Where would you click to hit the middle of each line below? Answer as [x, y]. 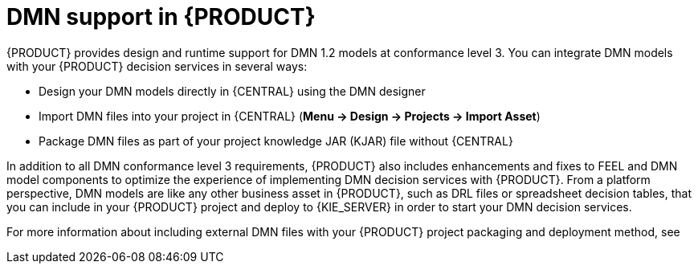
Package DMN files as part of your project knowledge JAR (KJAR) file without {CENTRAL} [276, 141]
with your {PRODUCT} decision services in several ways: [157, 66]
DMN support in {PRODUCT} [161, 17]
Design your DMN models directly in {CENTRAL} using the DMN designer [232, 91]
